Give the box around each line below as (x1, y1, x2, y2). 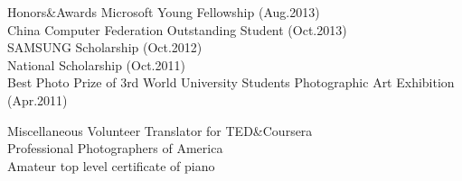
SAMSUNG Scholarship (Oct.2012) (7, 38, 203, 57)
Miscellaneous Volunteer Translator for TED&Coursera (7, 121, 313, 140)
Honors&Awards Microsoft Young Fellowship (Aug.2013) (7, 3, 320, 21)
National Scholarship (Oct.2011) (7, 55, 185, 74)
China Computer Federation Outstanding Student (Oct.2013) (7, 20, 347, 39)
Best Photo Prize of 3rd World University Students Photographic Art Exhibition (7, 73, 455, 92)
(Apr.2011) (7, 90, 68, 109)
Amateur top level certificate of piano (7, 156, 215, 175)
